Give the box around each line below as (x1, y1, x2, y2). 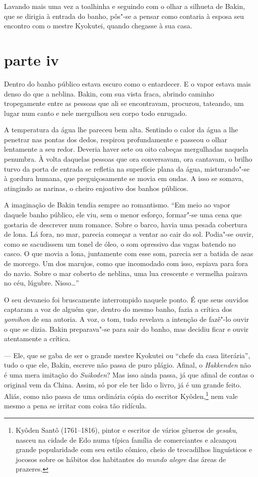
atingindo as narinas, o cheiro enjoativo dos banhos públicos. (4, 183, 189, 193)
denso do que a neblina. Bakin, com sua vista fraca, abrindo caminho (4, 88, 214, 98)
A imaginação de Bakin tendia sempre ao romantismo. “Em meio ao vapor (4, 199, 231, 210)
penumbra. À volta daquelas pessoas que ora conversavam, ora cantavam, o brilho (4, 154, 253, 164)
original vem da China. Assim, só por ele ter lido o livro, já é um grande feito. (4, 379, 242, 389)
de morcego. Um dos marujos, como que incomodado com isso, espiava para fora (4, 258, 248, 268)
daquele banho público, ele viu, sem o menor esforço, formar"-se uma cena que (4, 209, 242, 220)
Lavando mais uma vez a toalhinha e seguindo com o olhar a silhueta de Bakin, (4, 1, 245, 11)
